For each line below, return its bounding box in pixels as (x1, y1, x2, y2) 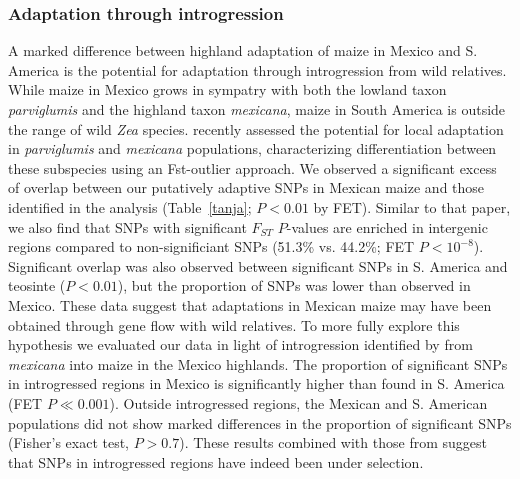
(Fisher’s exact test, (8, 432, 130, 453)
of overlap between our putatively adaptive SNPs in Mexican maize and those (8, 177, 485, 198)
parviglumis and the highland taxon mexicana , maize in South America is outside (8, 99, 506, 119)
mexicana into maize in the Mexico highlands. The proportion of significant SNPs (8, 353, 508, 374)
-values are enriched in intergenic (286, 216, 488, 237)
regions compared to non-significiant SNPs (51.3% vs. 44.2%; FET (8, 236, 415, 257)
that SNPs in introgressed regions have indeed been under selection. (8, 451, 424, 472)
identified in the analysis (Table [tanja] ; (8, 196, 252, 217)
